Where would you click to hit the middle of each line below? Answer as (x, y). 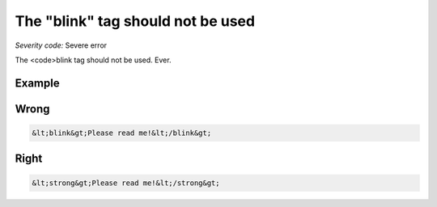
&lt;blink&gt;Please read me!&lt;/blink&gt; (122, 133)
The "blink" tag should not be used (135, 21)
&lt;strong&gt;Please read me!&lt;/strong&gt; (126, 183)
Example (37, 83)
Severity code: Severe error (61, 45)
